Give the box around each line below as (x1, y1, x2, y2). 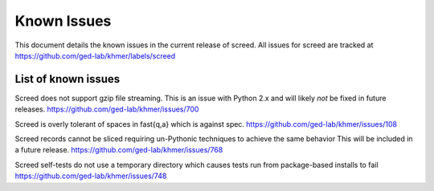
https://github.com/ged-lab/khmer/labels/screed (14, 51, 176, 60)
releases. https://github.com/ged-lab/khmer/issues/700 (14, 104, 199, 114)
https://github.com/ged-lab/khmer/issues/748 (14, 171, 167, 181)
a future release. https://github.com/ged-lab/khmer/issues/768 (14, 145, 223, 155)
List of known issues (14, 72, 121, 86)
